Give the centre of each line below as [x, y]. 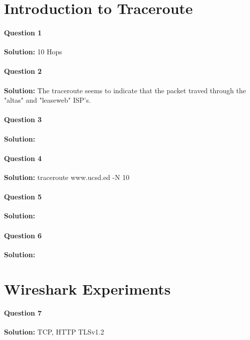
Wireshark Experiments [87, 288]
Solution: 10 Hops [33, 52]
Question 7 [23, 313]
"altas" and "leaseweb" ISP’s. [47, 100]
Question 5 [23, 197]
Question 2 [23, 71]
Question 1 [23, 32]
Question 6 [23, 235]
